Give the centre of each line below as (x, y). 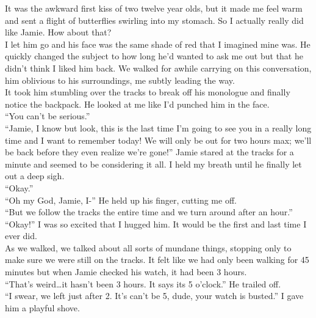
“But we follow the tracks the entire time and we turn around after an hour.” (149, 212)
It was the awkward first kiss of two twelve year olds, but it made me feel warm (154, 8)
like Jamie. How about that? (58, 32)
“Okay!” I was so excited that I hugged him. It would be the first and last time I (156, 224)
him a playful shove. (42, 307)
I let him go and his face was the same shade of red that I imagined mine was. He (158, 44)
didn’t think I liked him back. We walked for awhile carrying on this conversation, (158, 68)
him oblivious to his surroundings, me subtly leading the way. (120, 80)
